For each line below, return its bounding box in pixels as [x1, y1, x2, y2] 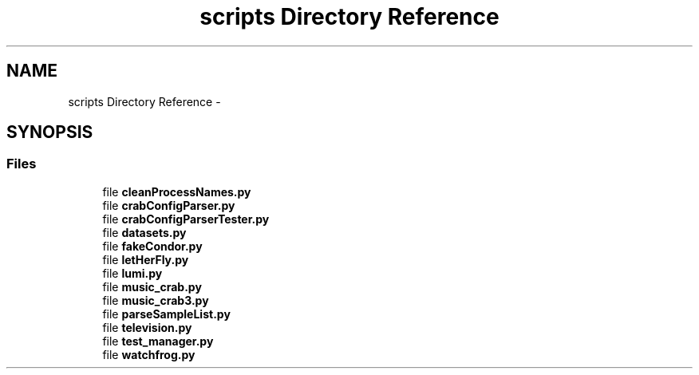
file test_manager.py [102, 334, 214, 348]
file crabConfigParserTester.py [102, 211, 270, 226]
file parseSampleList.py [102, 306, 231, 321]
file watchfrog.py [102, 347, 195, 361]
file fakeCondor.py [102, 239, 203, 253]
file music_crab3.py [102, 293, 209, 307]
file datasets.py [102, 225, 187, 239]
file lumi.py [102, 266, 163, 280]
